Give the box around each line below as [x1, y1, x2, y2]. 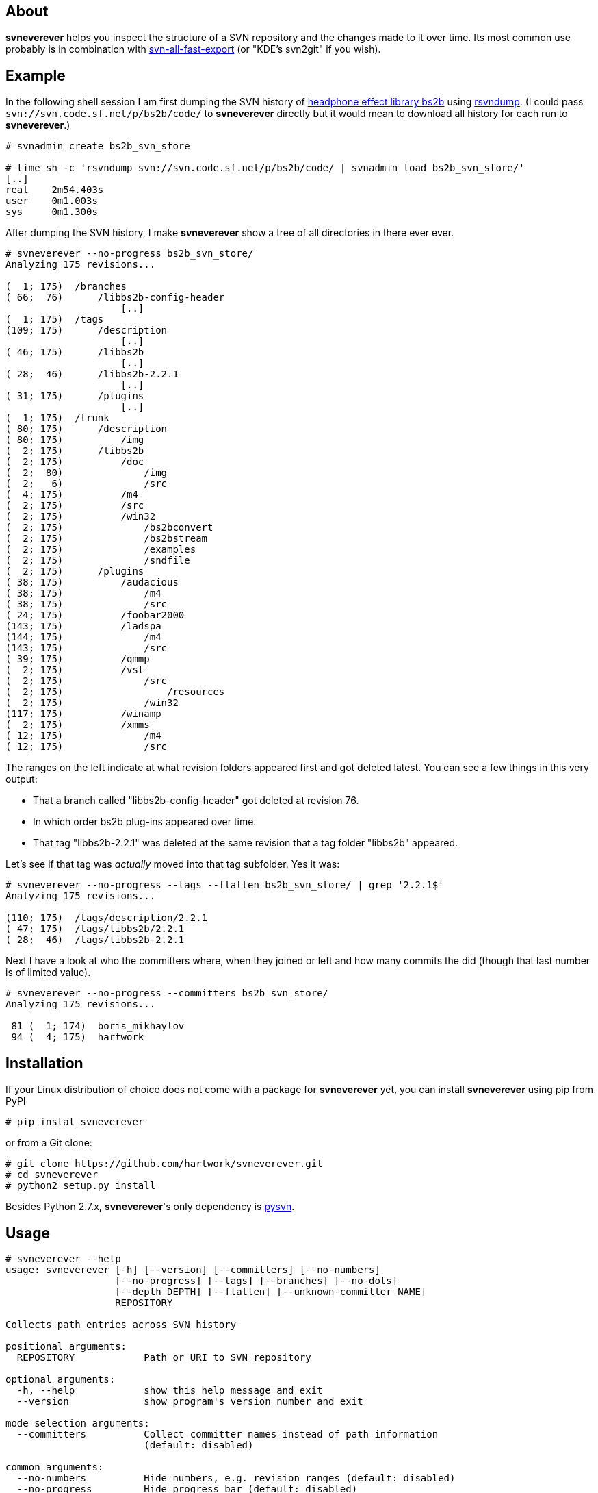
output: [5, 773, 38, 786]
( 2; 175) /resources [5, 686, 225, 698]
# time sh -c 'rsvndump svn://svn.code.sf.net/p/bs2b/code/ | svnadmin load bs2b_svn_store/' [5, 162, 525, 174]
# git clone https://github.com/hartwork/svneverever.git [5, 1158, 323, 1170]
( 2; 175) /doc [5, 456, 144, 468]
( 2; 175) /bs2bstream [5, 533, 208, 544]
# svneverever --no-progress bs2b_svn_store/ [5, 248, 254, 260]
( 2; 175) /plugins [5, 566, 144, 577]
